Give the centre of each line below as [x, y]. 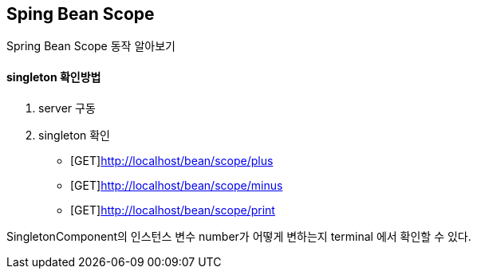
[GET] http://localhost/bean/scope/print [173, 210]
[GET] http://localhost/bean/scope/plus [172, 160]
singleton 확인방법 [54, 77]
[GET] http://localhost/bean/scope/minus [177, 185]
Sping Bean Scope [81, 14]
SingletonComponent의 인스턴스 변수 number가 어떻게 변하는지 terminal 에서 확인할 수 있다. [239, 236]
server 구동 [67, 108]
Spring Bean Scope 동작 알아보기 [91, 46]
